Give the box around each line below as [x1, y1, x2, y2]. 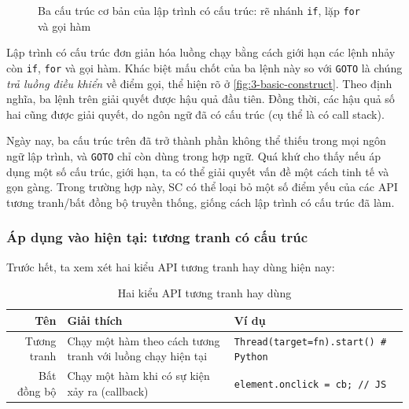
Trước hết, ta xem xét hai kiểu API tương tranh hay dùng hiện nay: [6, 258, 335, 275]
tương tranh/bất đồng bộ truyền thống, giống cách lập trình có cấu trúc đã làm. [6, 193, 395, 210]
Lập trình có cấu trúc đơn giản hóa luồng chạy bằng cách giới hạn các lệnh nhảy [6, 44, 396, 61]
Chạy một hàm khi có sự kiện [67, 367, 210, 384]
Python [234, 352, 268, 363]
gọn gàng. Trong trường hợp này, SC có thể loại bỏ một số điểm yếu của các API [6, 179, 398, 195]
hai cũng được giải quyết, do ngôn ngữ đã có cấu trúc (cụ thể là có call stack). [6, 105, 385, 122]
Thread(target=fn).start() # [234, 336, 387, 348]
